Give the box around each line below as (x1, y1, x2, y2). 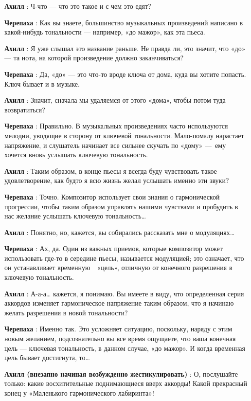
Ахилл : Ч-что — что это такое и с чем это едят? (4, 1, 151, 11)
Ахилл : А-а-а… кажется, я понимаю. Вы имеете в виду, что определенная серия (4, 288, 244, 298)
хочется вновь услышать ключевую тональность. (4, 149, 148, 160)
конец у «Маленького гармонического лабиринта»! (4, 388, 154, 398)
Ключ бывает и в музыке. (4, 78, 80, 89)
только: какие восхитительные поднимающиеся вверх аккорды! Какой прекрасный (4, 378, 247, 388)
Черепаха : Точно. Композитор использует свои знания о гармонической (4, 191, 220, 201)
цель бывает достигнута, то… (4, 352, 90, 363)
